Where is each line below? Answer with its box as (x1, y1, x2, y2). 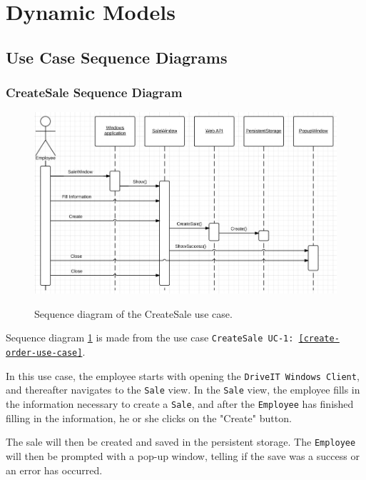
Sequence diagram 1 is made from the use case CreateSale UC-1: (6, 330, 294, 345)
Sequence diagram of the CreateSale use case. (34, 306, 233, 321)
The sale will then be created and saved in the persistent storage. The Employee (6, 434, 356, 449)
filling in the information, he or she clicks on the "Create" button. (6, 410, 292, 425)
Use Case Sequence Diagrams (6, 46, 228, 68)
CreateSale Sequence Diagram (6, 84, 183, 101)
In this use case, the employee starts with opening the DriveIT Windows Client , (6, 368, 360, 383)
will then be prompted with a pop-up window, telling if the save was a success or (6, 449, 360, 464)
